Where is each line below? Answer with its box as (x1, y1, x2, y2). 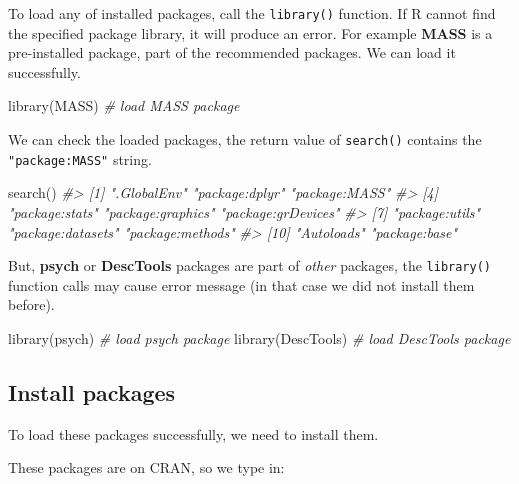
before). (8, 294, 55, 315)
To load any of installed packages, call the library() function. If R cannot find (8, 3, 496, 23)
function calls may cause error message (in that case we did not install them (8, 274, 475, 295)
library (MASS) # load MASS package (8, 95, 240, 116)
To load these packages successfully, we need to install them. (8, 423, 379, 444)
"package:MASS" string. (8, 148, 152, 169)
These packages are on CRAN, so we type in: (8, 457, 285, 478)
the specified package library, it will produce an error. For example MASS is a (8, 22, 493, 43)
